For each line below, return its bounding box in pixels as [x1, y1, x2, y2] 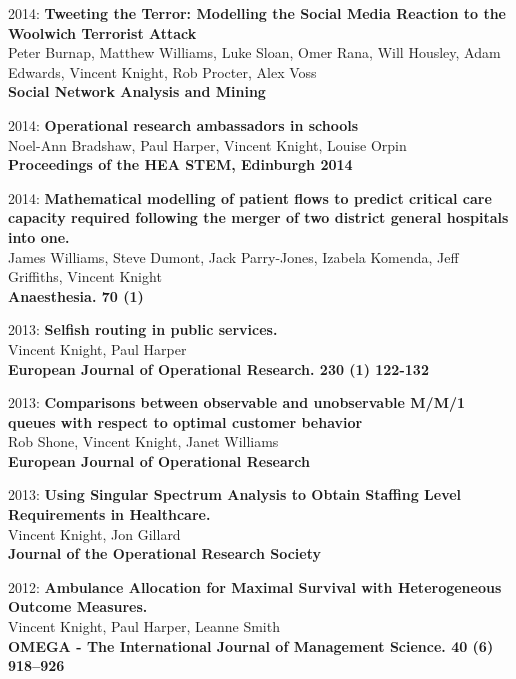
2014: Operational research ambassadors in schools [8, 114, 359, 135]
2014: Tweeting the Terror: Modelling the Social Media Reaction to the [8, 3, 506, 23]
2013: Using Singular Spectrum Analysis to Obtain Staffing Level [8, 484, 462, 505]
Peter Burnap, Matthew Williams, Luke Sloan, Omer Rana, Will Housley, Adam [8, 42, 501, 63]
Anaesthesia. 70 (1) [8, 285, 144, 306]
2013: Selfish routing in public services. [8, 319, 278, 340]
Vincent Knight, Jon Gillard [8, 523, 181, 544]
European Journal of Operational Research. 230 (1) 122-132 [8, 358, 429, 379]
